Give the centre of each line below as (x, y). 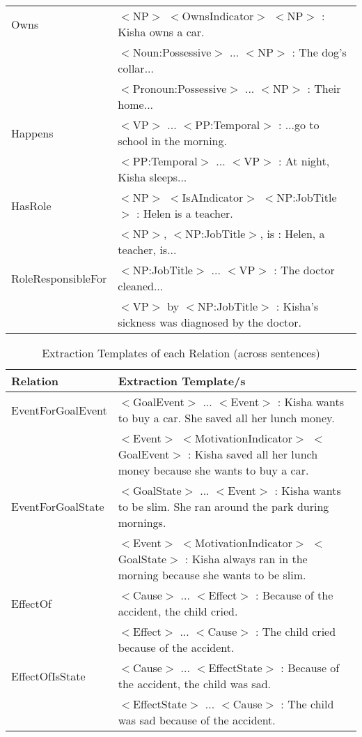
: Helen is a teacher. (185, 213)
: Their (324, 88)
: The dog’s (319, 52)
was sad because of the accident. (197, 720)
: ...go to (299, 125)
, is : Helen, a (292, 233)
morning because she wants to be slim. (212, 575)
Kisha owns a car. (161, 32)
